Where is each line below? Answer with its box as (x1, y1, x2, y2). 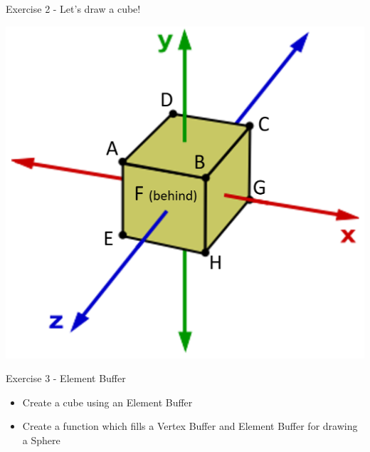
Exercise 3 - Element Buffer (6, 371, 126, 386)
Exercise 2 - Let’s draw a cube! (6, 1, 141, 16)
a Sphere (22, 433, 60, 448)
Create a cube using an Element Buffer (22, 394, 193, 409)
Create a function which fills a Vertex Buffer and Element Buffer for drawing (22, 418, 358, 433)
